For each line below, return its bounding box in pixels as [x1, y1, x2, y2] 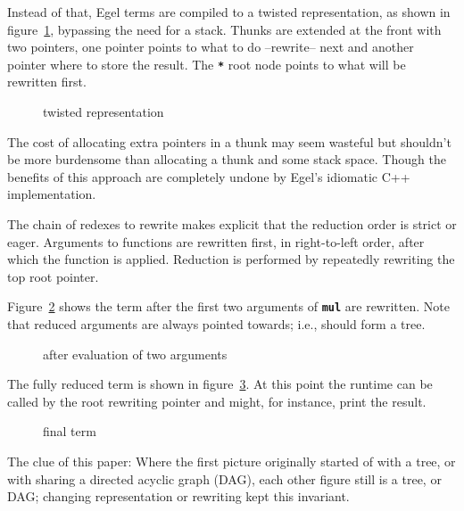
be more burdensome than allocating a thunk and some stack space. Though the [7, 150, 446, 169]
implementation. [7, 185, 96, 203]
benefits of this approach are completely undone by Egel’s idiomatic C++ [7, 167, 410, 185]
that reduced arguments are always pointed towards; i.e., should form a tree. [7, 315, 426, 334]
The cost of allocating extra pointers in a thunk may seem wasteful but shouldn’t [7, 132, 452, 151]
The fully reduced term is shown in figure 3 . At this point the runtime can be [7, 375, 433, 393]
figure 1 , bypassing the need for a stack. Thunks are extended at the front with [7, 20, 442, 38]
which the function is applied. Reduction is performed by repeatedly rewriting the [7, 250, 455, 268]
